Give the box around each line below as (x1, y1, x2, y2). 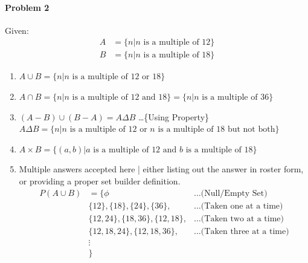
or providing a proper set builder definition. (19, 175, 181, 187)
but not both (227, 125, 275, 134)
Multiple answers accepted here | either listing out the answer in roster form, (19, 163, 304, 175)
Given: (5, 24, 29, 36)
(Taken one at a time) (201, 201, 283, 210)
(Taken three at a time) (201, 227, 289, 236)
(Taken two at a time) (201, 214, 284, 223)
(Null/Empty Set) (201, 189, 268, 198)
